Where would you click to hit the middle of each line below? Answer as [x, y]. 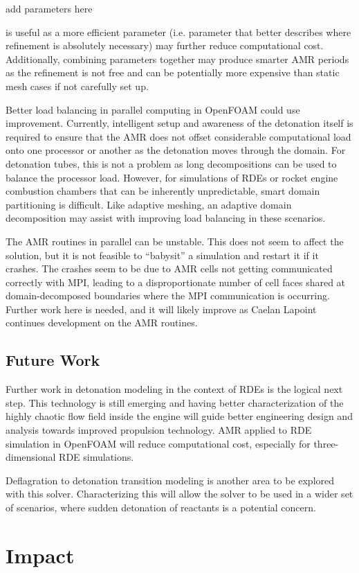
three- [326, 443]
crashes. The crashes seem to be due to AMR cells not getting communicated [169, 268]
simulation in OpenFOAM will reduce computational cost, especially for [158, 443]
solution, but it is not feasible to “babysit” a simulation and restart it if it [162, 255]
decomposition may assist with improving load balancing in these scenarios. [166, 218]
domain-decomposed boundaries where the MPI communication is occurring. [168, 296]
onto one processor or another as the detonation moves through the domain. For [176, 150]
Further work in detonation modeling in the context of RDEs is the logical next [174, 389]
